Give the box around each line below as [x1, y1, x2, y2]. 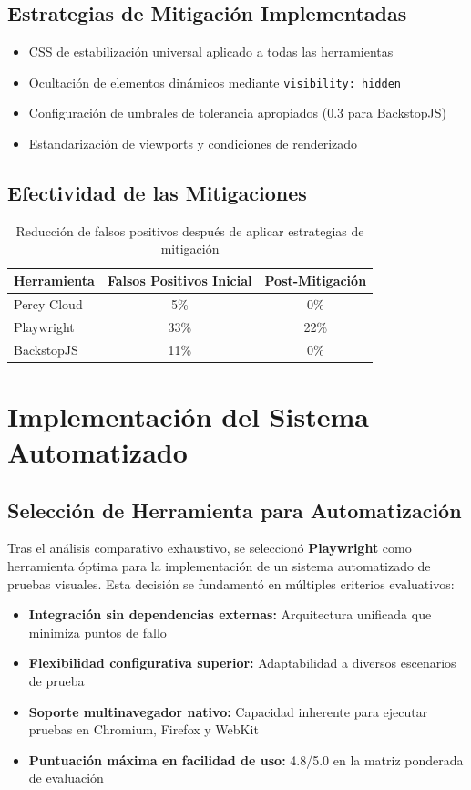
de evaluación [28, 768, 104, 787]
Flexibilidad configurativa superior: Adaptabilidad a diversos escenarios [28, 653, 456, 672]
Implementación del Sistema [7, 397, 369, 434]
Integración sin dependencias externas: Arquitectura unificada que [28, 605, 432, 624]
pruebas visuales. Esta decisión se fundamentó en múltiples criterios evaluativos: [7, 574, 455, 593]
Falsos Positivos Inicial [107, 271, 252, 290]
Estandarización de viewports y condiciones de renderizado [28, 134, 358, 153]
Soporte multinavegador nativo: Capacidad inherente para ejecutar [28, 702, 428, 721]
